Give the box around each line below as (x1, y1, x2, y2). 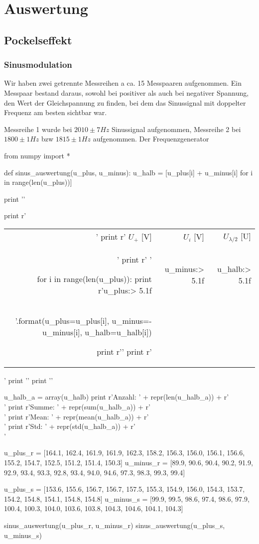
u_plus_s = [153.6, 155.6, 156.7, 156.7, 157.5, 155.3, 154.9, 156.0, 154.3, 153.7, (4, 484, 245, 494)
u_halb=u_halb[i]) (85, 326, 152, 338)
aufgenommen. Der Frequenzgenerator (93, 134, 209, 144)
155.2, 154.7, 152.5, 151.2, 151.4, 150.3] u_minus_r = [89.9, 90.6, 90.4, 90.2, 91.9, (4, 457, 253, 467)
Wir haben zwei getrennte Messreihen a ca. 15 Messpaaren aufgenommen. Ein (4, 78, 242, 88)
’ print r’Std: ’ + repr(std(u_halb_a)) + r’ (4, 421, 135, 431)
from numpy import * (4, 150, 70, 160)
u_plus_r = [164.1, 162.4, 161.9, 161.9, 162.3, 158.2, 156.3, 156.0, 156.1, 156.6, (4, 447, 245, 458)
